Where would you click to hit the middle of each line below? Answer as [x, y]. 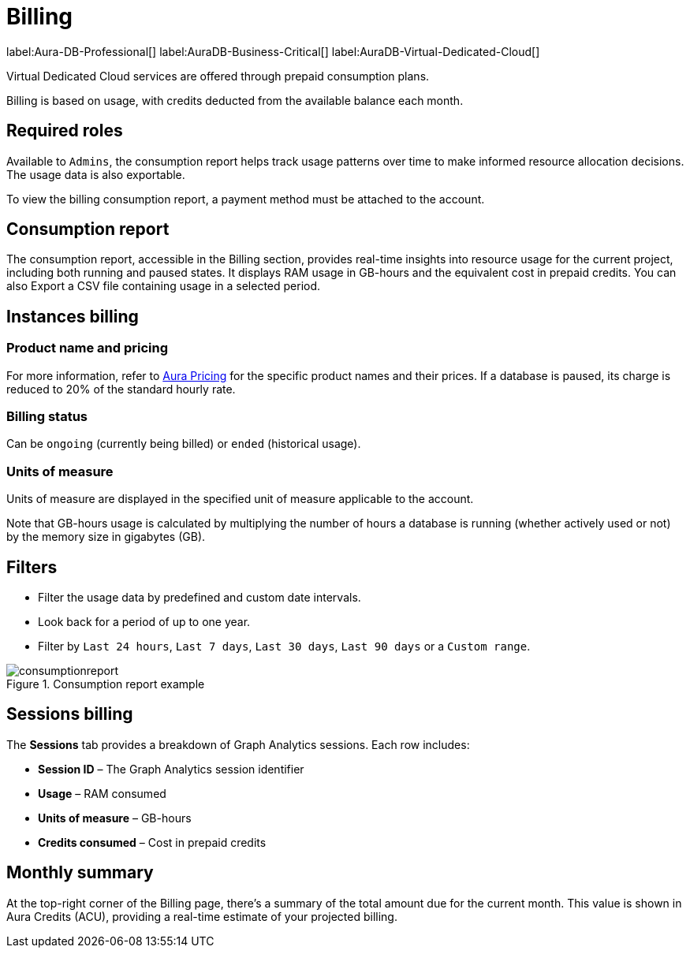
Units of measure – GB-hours [115, 818]
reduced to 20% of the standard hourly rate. [121, 389]
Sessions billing [70, 714]
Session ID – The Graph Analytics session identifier [171, 769]
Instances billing [73, 316]
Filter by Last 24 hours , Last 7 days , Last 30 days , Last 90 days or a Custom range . [284, 646]
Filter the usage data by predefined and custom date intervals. [200, 597]
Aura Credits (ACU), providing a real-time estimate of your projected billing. [202, 916]
